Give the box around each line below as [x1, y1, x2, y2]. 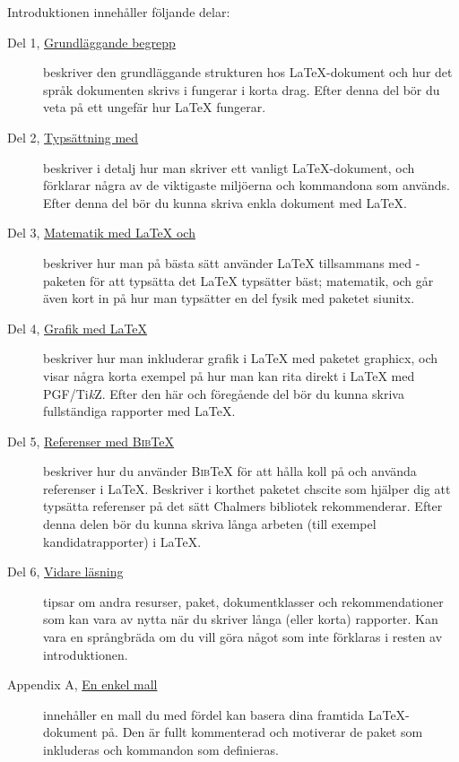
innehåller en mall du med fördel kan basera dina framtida [43, 705, 365, 723]
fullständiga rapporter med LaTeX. [43, 402, 236, 420]
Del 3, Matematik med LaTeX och [7, 223, 195, 242]
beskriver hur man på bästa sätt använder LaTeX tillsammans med [43, 253, 411, 272]
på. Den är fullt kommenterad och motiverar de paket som [101, 723, 423, 741]
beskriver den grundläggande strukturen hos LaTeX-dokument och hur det [43, 63, 453, 82]
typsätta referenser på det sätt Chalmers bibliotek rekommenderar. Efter [43, 497, 443, 515]
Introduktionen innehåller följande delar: [7, 3, 230, 21]
